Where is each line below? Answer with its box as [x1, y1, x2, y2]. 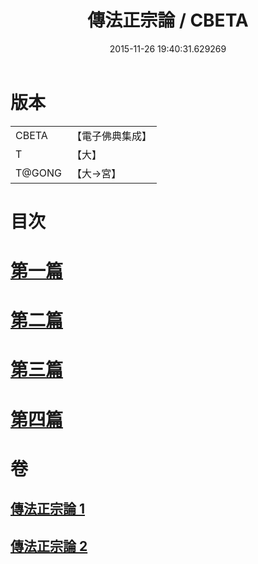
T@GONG [15, 166, 62, 180]
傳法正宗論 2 [10, 537, 88, 555]
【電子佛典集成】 [71, 129, 152, 143]
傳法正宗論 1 [10, 501, 86, 518]
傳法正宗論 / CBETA [87, 9, 249, 32]
